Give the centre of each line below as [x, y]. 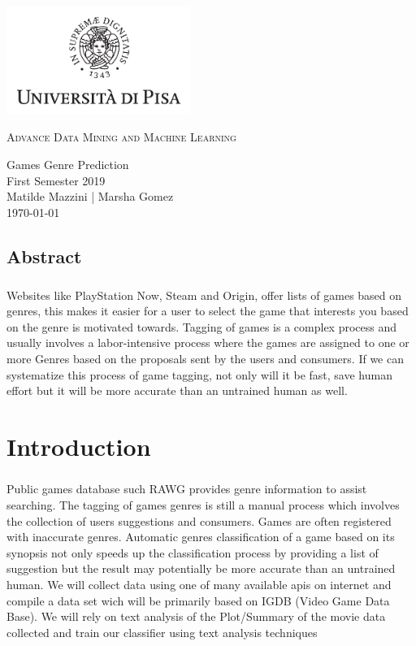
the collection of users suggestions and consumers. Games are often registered [199, 520]
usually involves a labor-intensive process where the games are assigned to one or [208, 343]
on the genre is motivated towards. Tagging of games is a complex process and [202, 326]
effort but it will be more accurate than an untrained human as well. [177, 390]
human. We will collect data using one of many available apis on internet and [199, 585]
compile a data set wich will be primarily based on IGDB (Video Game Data [198, 600]
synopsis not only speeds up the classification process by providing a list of [193, 552]
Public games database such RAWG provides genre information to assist [187, 489]
